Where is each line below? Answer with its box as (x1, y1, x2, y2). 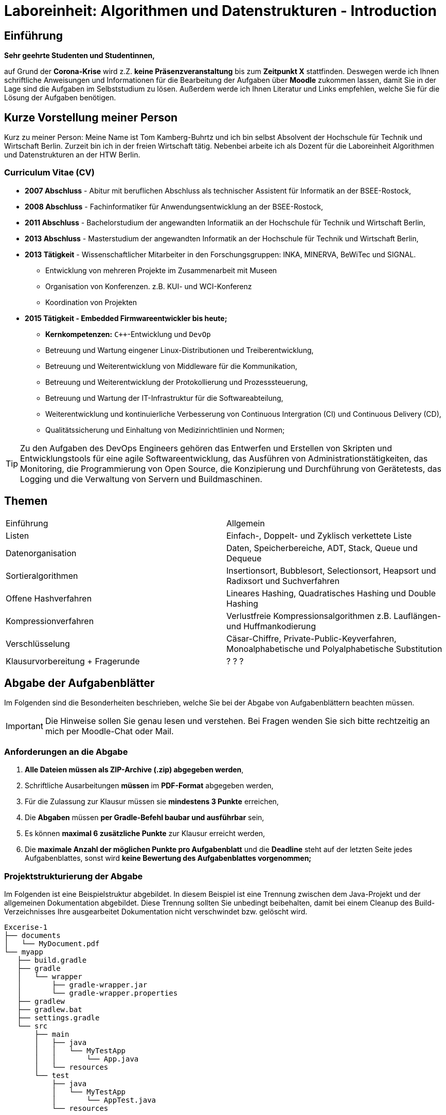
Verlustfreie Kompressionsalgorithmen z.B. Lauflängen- (226, 610, 441, 621)
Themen (4, 494, 48, 508)
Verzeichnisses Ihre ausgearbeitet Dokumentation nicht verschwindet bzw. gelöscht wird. (4, 907, 308, 916)
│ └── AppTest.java (51, 1095, 156, 1104)
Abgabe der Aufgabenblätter (4, 677, 155, 690)
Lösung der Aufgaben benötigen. (4, 93, 116, 102)
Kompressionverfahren (6, 615, 94, 626)
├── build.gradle (17, 955, 87, 964)
